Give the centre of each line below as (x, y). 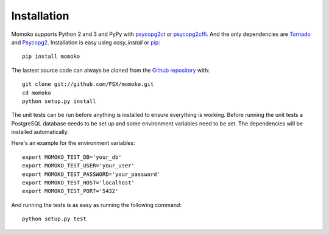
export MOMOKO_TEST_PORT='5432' (70, 191)
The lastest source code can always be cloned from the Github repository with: (111, 70)
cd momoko (37, 93)
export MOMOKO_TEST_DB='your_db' (72, 157)
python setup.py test (54, 219)
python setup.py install (59, 101)
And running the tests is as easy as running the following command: (97, 205)
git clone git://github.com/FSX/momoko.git (88, 84)
